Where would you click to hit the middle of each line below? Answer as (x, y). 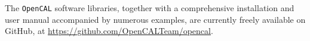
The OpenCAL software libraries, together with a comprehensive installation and (150, 8)
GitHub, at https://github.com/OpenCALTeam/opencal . (109, 31)
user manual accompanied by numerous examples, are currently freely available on (155, 19)
